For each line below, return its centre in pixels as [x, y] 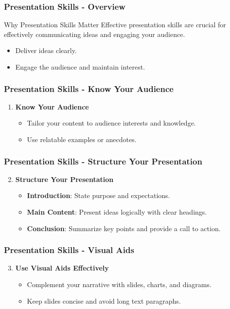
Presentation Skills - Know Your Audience [89, 88]
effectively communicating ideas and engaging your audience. [95, 34]
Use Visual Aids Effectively [62, 268]
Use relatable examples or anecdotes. [82, 139]
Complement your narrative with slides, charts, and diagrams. [119, 284]
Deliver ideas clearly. [46, 50]
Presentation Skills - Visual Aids [69, 250]
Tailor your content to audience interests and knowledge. [111, 123]
